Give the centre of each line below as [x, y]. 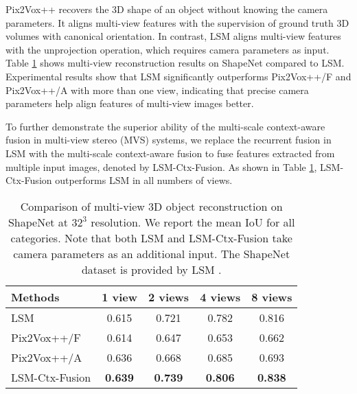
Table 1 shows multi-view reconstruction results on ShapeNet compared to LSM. [175, 63]
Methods [35, 297]
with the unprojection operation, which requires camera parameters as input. [168, 49]
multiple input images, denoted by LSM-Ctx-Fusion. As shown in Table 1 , [161, 166]
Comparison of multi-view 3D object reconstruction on [151, 206]
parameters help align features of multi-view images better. [130, 103]
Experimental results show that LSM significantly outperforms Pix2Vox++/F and [178, 76]
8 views [272, 297]
